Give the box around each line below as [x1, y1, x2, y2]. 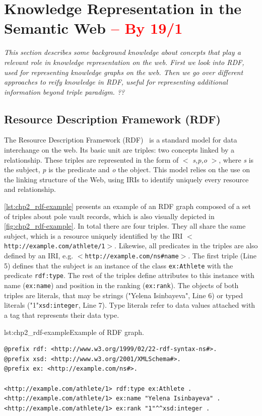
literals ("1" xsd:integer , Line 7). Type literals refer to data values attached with [4, 300, 255, 310]
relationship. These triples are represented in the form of [4, 154, 179, 165]
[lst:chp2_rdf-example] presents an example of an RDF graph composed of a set [4, 201, 251, 212]
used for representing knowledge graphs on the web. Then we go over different [4, 66, 243, 77]
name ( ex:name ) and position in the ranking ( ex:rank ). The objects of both [4, 280, 239, 291]
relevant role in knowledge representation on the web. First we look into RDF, [4, 56, 244, 67]
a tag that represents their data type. [4, 309, 119, 320]
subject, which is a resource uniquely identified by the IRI [4, 230, 183, 241]
